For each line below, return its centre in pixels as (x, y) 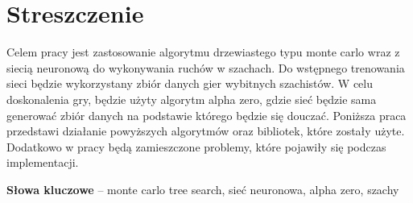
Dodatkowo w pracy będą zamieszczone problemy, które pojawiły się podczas (196, 146)
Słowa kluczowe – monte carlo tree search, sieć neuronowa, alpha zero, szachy (203, 189)
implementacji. (43, 162)
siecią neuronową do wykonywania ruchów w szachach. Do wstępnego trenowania (206, 67)
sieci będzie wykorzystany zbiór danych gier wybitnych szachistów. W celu (190, 83)
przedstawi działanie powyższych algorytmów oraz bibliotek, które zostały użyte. (206, 131)
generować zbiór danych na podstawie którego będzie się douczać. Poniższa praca (206, 115)
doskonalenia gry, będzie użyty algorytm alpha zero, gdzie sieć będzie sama (192, 99)
